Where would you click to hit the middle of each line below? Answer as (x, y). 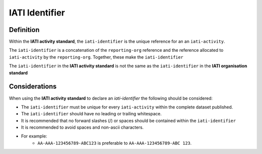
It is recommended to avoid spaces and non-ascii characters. (82, 127)
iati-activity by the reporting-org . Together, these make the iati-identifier (96, 57)
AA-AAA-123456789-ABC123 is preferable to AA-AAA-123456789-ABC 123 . (115, 143)
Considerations (33, 86)
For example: (34, 136)
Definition (24, 30)
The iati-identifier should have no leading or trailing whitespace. (91, 114)
